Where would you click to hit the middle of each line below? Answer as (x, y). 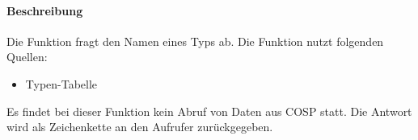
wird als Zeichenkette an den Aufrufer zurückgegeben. (140, 127)
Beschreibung (45, 10)
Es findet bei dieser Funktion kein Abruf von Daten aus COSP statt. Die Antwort (209, 111)
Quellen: (27, 57)
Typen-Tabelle (61, 83)
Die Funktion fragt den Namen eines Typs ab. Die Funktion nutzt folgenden (195, 41)
